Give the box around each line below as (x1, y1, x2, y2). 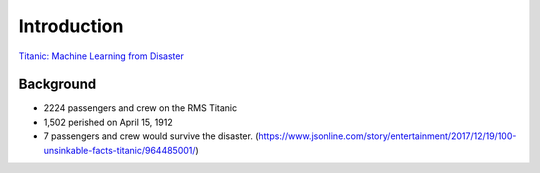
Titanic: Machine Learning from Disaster (18, 50, 184, 62)
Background (18, 76, 97, 93)
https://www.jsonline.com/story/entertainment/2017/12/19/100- (258, 130, 517, 142)
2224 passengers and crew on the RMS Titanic (43, 102, 238, 114)
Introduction (18, 15, 124, 37)
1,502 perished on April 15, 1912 (43, 116, 174, 128)
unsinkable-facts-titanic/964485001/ (43, 144, 196, 156)
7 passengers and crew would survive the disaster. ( (43, 130, 259, 142)
